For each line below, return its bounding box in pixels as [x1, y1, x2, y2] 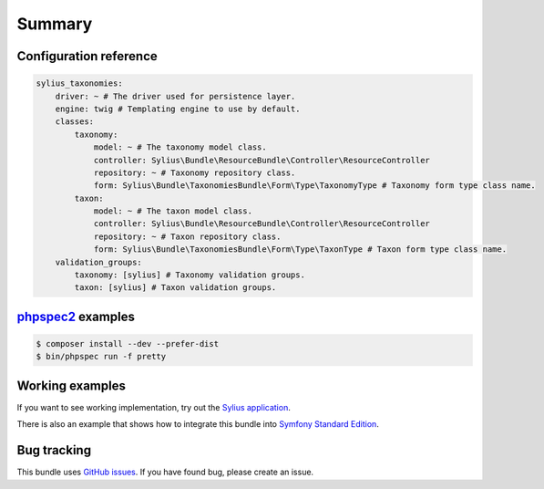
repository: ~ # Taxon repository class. [93, 231, 282, 242]
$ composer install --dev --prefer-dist [36, 338, 219, 349]
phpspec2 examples [16, 308, 136, 324]
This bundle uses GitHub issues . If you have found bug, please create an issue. [16, 466, 314, 478]
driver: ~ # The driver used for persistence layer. [55, 91, 296, 101]
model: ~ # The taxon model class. [93, 206, 252, 216]
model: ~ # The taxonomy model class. [93, 142, 268, 152]
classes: [55, 117, 95, 127]
